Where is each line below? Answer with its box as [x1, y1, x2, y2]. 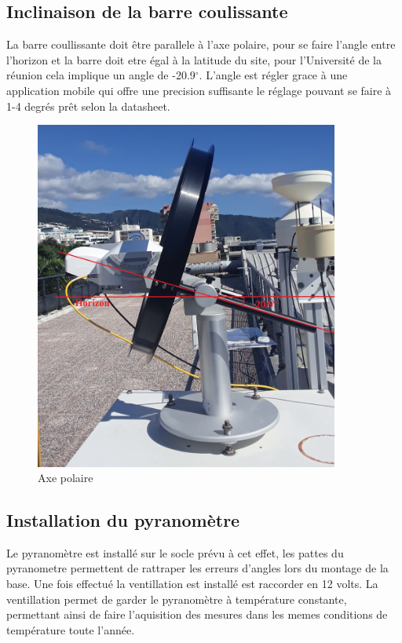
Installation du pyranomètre [6, 508, 240, 532]
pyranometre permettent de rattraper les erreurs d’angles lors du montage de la [6, 560, 389, 576]
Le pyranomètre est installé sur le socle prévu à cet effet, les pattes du [6, 544, 344, 561]
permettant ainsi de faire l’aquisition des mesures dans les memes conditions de [6, 606, 388, 623]
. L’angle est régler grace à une [199, 67, 348, 83]
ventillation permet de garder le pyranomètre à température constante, [6, 590, 347, 607]
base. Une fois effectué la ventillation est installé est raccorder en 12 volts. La [6, 575, 378, 592]
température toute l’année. [6, 621, 135, 638]
